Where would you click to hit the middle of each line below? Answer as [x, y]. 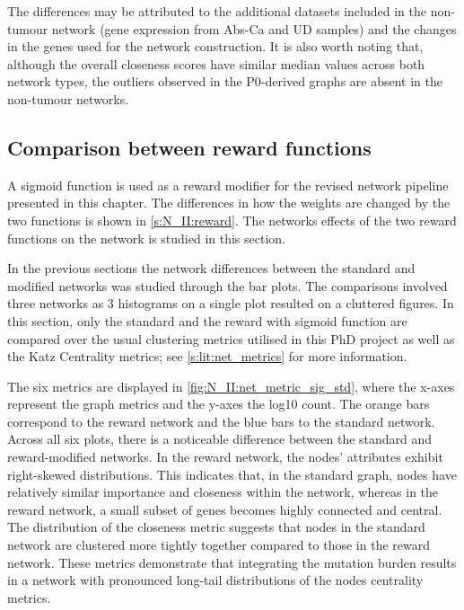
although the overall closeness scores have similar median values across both [216, 63]
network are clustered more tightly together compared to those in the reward [219, 545]
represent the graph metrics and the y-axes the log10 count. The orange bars [219, 404]
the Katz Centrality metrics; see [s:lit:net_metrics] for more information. [207, 356]
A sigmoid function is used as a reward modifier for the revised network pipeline [228, 185]
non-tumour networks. [68, 98]
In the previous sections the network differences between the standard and [211, 268]
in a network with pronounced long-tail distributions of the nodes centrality [215, 580]
